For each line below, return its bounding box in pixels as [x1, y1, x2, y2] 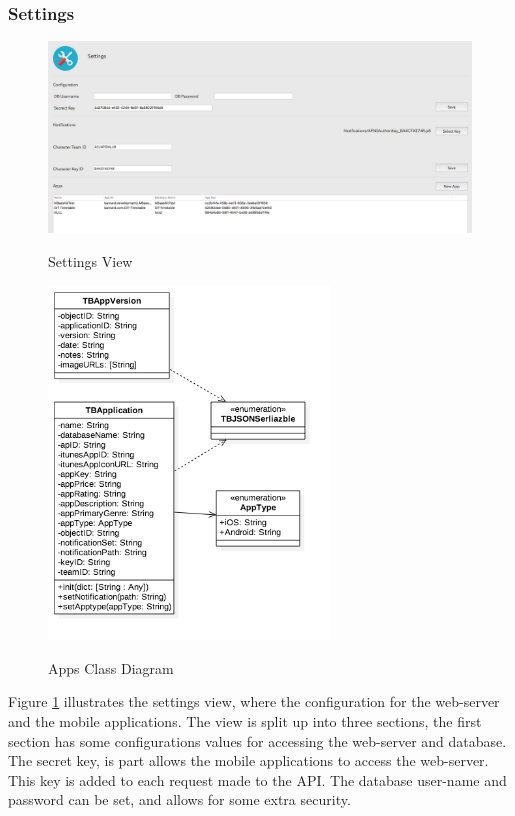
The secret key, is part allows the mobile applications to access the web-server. [8, 750, 489, 771]
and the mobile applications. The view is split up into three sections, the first [8, 710, 482, 731]
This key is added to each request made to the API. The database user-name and [8, 769, 507, 790]
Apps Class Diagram [48, 657, 174, 678]
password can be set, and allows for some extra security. [8, 789, 351, 810]
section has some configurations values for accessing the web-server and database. [8, 730, 507, 751]
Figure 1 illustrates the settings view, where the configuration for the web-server [8, 691, 500, 712]
